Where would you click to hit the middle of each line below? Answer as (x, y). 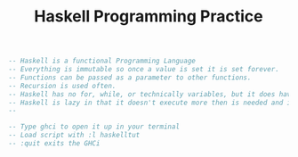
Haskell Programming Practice (149, 17)
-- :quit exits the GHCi (54, 144)
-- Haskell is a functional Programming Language (102, 61)
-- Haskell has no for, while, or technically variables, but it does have (152, 94)
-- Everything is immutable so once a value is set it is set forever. (144, 70)
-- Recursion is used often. (62, 86)
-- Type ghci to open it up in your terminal (94, 127)
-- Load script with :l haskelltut (74, 136)
